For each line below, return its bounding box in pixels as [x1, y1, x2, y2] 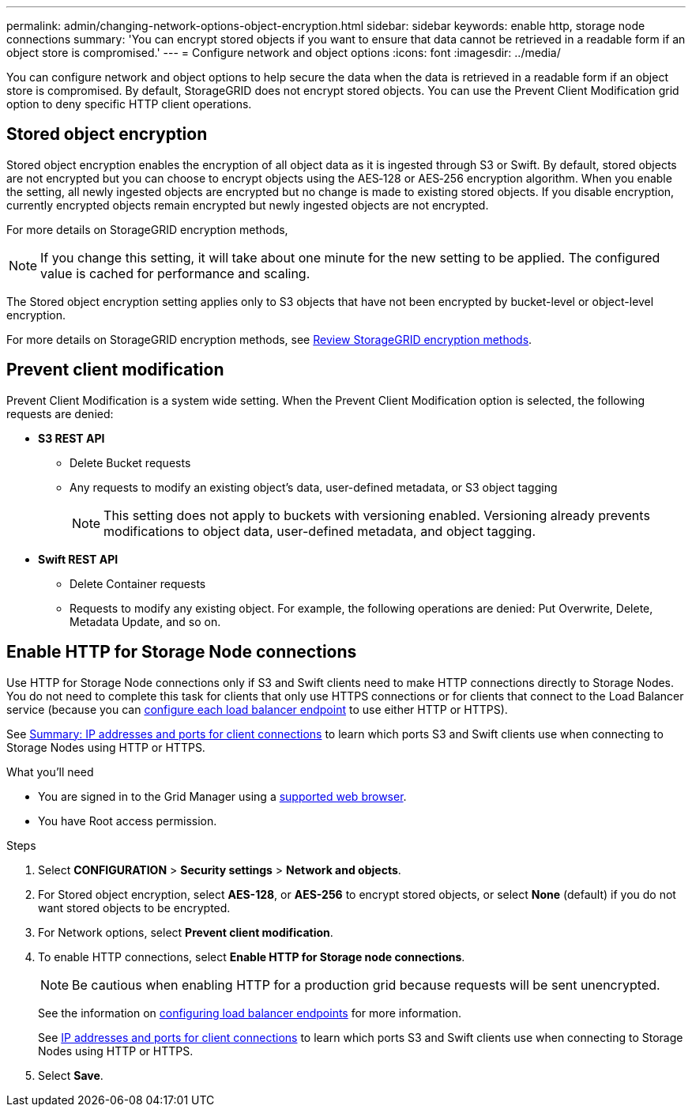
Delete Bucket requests [70, 455, 191, 470]
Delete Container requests [70, 576, 206, 590]
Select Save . [38, 1068, 103, 1082]
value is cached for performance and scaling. [40, 265, 310, 281]
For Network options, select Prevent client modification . [38, 925, 333, 939]
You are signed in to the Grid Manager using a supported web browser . [38, 789, 407, 803]
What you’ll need [6, 764, 94, 779]
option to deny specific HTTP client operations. [6, 97, 252, 111]
